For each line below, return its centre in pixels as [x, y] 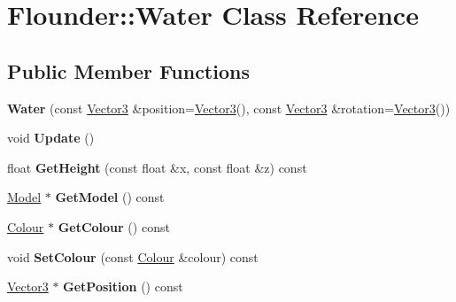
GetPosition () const [123, 287]
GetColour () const [114, 226]
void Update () [51, 138]
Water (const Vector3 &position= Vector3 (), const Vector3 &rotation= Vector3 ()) [229, 108]
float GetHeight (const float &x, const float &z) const [157, 167]
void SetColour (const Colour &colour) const [133, 256]
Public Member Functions [128, 70]
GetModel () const [110, 197]
